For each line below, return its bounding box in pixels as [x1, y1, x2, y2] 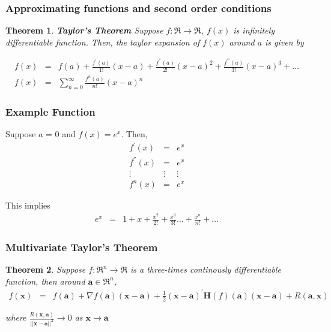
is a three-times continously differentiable [130, 263, 281, 276]
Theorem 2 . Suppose [5, 263, 86, 276]
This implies [5, 199, 50, 212]
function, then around [5, 274, 85, 287]
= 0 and [45, 128, 76, 140]
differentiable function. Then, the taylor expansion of [5, 35, 200, 48]
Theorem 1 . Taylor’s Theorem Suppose [5, 24, 163, 37]
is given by [265, 35, 304, 48]
